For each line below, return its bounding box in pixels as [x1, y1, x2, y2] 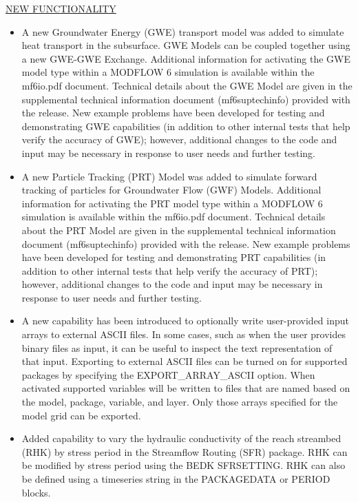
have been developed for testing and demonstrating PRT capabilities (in [21, 250, 326, 264]
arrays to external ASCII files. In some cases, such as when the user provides [21, 327, 346, 342]
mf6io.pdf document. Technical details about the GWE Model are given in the [21, 78, 352, 92]
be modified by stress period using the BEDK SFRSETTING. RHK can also [21, 458, 346, 472]
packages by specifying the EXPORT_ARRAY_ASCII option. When [21, 367, 315, 381]
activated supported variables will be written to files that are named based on [21, 381, 350, 395]
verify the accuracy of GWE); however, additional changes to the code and [21, 132, 337, 147]
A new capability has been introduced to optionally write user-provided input [21, 313, 349, 328]
